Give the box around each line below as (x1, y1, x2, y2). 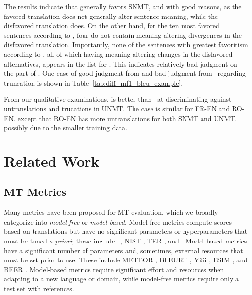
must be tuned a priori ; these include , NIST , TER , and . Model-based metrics (4, 236, 247, 246)
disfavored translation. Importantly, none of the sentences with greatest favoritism (4, 39, 248, 50)
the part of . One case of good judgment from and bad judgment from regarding (4, 68, 246, 78)
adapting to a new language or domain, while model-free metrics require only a (4, 274, 239, 284)
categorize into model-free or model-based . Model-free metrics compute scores (4, 216, 232, 226)
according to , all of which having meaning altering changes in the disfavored (4, 49, 233, 59)
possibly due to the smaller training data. (4, 122, 127, 133)
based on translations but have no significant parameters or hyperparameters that (4, 226, 248, 236)
